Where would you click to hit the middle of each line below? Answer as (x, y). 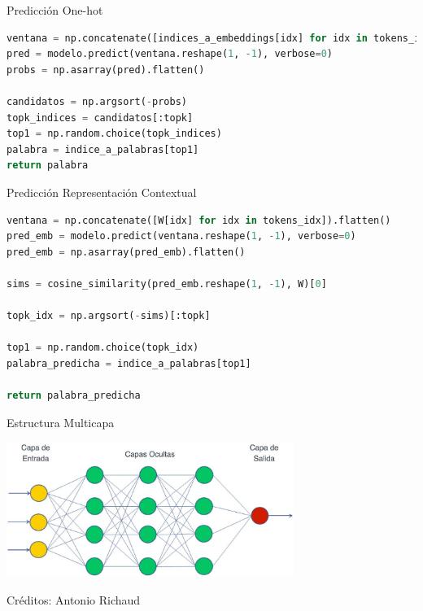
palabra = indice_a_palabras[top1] (103, 149)
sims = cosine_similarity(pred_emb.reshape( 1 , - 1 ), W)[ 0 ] (167, 284)
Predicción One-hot (55, 10)
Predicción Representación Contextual (102, 192)
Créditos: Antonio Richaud (74, 599)
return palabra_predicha (74, 396)
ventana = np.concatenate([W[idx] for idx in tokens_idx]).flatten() (199, 220)
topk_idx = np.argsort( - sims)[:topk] (109, 316)
